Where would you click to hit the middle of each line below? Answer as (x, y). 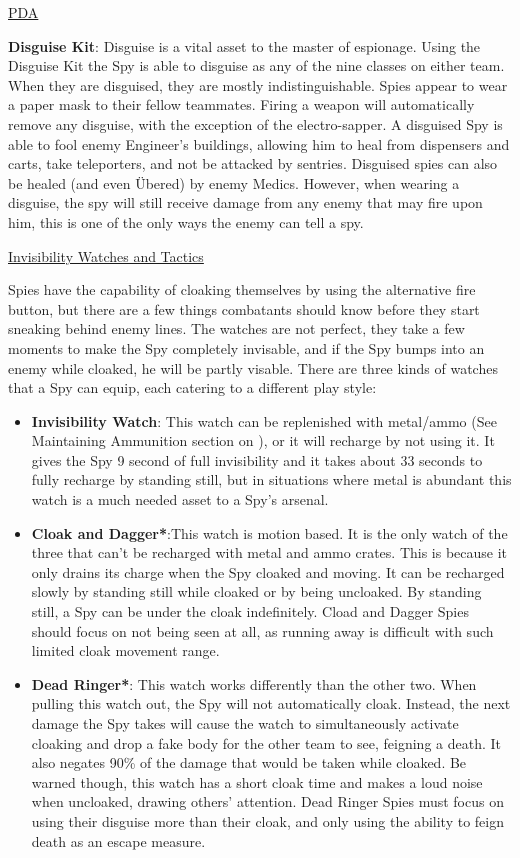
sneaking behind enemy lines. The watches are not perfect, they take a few (236, 328)
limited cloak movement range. (125, 650)
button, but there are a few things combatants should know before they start (244, 308)
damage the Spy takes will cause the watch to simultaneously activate (245, 723)
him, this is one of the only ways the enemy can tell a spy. (186, 221)
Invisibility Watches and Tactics (106, 255)
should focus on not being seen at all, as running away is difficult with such (262, 630)
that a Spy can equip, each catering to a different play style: (192, 387)
